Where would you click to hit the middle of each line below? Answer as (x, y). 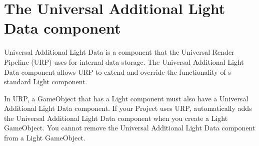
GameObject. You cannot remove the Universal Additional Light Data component (130, 128)
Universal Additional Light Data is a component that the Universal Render (119, 52)
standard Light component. (46, 82)
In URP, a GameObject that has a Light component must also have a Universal (126, 98)
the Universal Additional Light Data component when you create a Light (116, 118)
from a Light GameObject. (45, 138)
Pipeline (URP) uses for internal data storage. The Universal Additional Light (124, 61)
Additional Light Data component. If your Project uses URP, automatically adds (128, 108)
